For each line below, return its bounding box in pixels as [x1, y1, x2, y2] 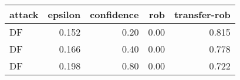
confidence [90, 8, 139, 21]
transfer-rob [174, 8, 231, 21]
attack [9, 8, 39, 21]
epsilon [48, 8, 81, 21]
